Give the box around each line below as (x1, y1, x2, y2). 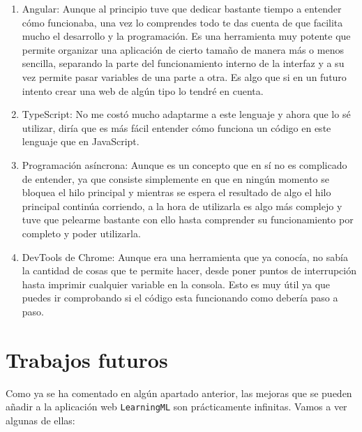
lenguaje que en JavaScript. (22, 134, 139, 149)
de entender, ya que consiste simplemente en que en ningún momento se (22, 171, 329, 186)
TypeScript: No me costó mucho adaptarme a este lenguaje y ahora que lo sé (22, 107, 351, 121)
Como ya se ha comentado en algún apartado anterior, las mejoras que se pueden (6, 385, 352, 400)
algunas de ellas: (6, 412, 75, 427)
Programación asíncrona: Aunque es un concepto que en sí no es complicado (22, 157, 347, 172)
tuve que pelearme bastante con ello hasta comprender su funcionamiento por (22, 212, 354, 227)
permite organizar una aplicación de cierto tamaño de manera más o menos (22, 42, 344, 57)
